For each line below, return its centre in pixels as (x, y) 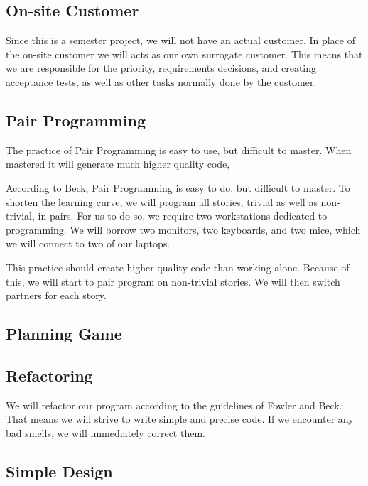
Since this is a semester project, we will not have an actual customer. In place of (180, 40)
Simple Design (59, 471)
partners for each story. (56, 295)
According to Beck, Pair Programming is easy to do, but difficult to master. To (178, 187)
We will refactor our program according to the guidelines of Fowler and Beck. (174, 405)
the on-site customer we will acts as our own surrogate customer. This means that (184, 54)
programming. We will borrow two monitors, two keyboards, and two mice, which (183, 229)
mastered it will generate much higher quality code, (118, 164)
